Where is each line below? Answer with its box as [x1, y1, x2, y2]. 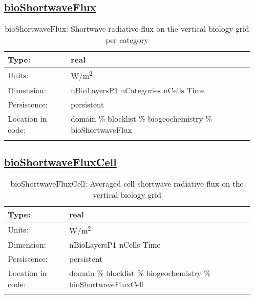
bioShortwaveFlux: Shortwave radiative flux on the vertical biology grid [4, 23, 250, 35]
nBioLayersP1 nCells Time [69, 239, 161, 251]
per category [106, 34, 148, 46]
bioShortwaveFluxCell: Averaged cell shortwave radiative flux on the [10, 177, 244, 189]
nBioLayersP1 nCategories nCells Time [71, 84, 205, 96]
